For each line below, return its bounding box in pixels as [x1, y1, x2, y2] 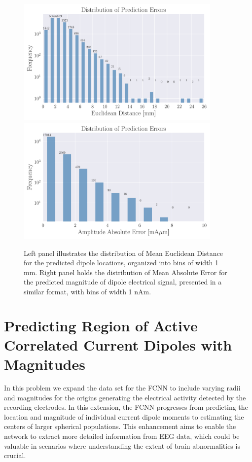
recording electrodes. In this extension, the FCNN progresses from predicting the [4, 402, 248, 412]
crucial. [4, 450, 26, 461]
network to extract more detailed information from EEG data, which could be [4, 431, 240, 441]
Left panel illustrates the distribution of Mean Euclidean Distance [24, 248, 223, 258]
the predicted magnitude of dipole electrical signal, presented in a [24, 277, 222, 287]
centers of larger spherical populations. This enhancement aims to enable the [4, 421, 236, 431]
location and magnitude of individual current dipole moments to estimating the [4, 411, 244, 422]
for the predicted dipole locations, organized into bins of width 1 [24, 257, 219, 268]
